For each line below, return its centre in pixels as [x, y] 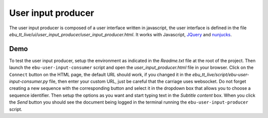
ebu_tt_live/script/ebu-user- [221, 74]
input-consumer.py [29, 81]
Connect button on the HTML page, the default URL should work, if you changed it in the [100, 74]
